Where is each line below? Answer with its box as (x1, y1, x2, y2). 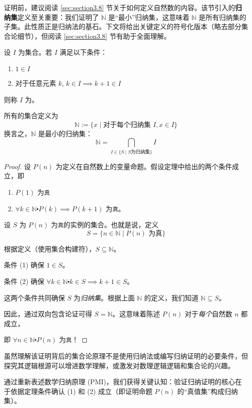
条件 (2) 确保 (4, 276, 45, 286)
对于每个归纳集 (103, 121, 151, 128)
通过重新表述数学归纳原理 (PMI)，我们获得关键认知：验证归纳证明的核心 (4, 377, 235, 387)
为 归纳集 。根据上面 (73, 292, 135, 302)
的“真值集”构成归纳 (177, 386, 238, 396)
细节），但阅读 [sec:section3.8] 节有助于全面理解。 (17, 31, 171, 41)
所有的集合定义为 (4, 110, 58, 121)
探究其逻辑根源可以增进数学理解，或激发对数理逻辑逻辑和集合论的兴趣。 (4, 360, 235, 370)
